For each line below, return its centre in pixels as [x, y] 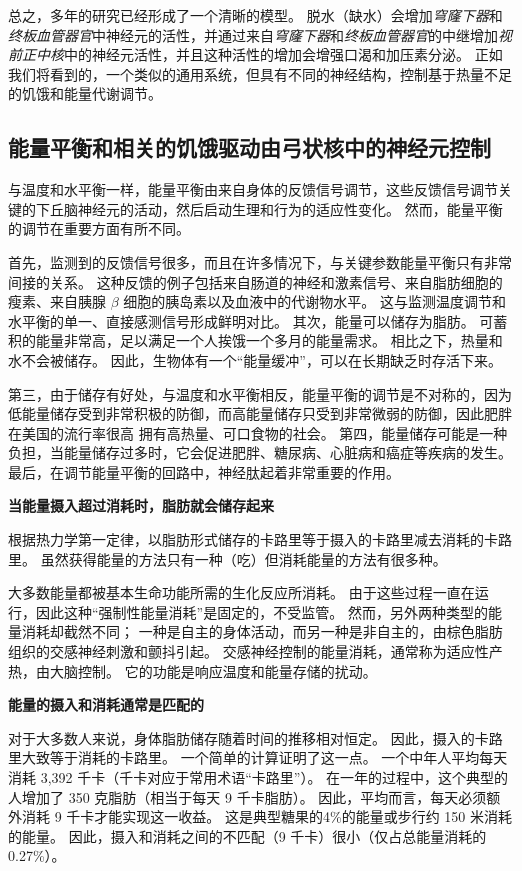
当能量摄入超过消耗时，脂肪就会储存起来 [141, 505]
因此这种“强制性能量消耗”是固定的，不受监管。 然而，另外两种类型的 [261, 611]
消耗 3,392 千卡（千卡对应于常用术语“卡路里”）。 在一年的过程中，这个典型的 [258, 777]
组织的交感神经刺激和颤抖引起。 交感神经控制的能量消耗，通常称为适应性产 [255, 651]
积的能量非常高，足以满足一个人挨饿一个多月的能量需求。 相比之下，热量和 [255, 340]
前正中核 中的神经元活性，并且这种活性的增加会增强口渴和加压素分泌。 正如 [255, 54]
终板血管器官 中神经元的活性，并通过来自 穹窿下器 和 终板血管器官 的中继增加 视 [260, 34]
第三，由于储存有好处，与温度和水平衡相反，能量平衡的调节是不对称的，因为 [260, 393]
